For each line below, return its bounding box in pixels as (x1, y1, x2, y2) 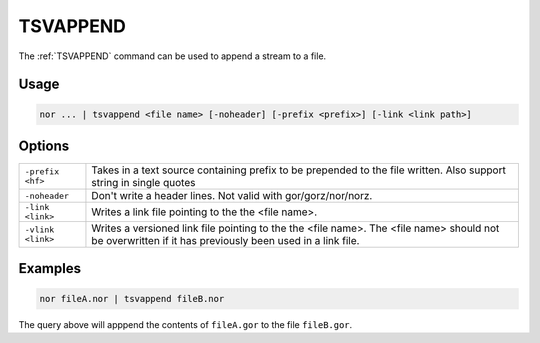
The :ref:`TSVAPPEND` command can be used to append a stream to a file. (18, 50, 327, 62)
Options (18, 137, 70, 154)
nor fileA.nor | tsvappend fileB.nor (39, 293, 225, 304)
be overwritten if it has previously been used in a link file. (91, 234, 360, 248)
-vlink (24, 225, 55, 235)
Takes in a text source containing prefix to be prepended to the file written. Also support (91, 163, 507, 177)
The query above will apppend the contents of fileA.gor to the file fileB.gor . (18, 318, 353, 330)
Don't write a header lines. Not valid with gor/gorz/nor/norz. (91, 189, 373, 203)
